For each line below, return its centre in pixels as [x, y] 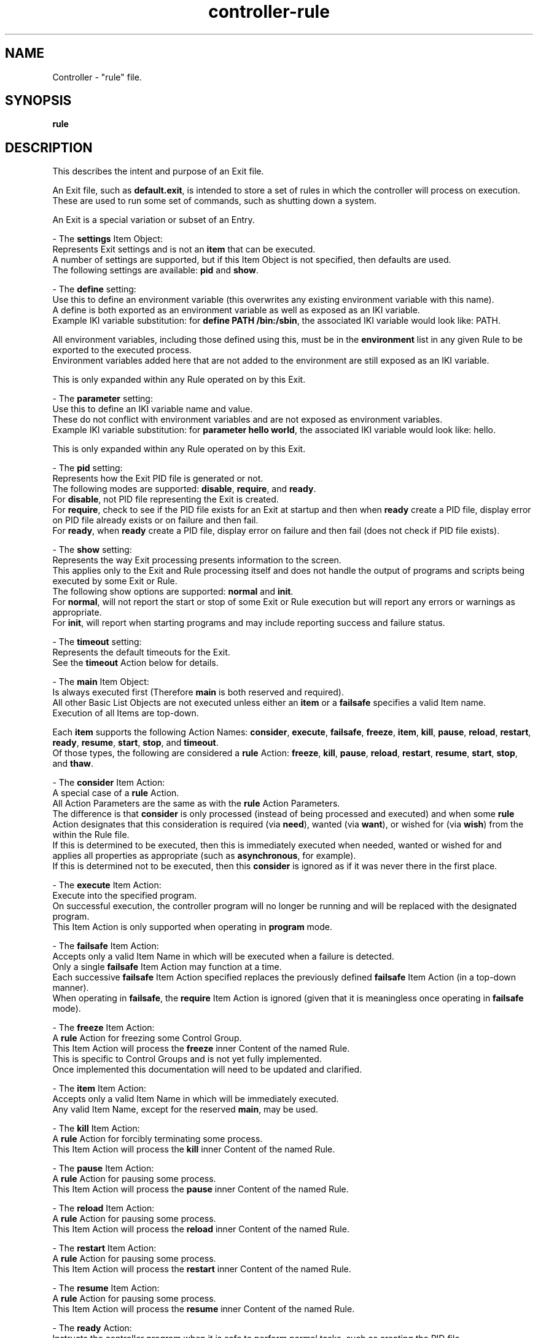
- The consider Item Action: [109, 783]
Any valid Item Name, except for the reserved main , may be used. [185, 1109]
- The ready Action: [92, 1328]
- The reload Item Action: [103, 1208]
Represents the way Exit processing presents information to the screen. [197, 560]
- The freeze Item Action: [103, 1028]
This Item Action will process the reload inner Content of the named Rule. [201, 1229]
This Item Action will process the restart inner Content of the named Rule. [202, 1269]
